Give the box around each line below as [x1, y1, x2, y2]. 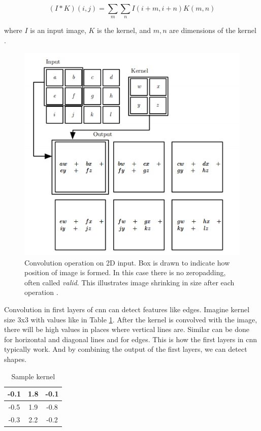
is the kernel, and [97, 25, 151, 36]
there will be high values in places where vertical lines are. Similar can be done [4, 324, 250, 335]
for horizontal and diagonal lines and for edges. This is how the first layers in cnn [4, 334, 257, 344]
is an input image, [30, 25, 86, 36]
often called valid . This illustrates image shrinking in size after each [24, 277, 235, 287]
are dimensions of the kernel [169, 25, 256, 36]
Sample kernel [11, 371, 55, 381]
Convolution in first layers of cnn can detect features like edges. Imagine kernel [4, 304, 250, 315]
